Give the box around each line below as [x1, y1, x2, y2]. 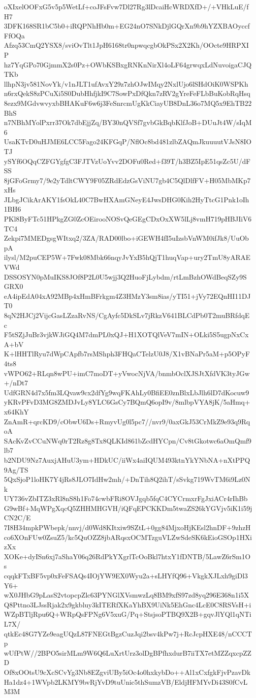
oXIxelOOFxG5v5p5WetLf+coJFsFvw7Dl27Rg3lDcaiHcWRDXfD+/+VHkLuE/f [4, 1, 249, 11]
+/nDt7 [4, 378, 28, 388]
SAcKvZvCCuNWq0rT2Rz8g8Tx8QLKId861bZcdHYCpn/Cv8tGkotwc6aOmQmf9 [4, 435, 252, 445]
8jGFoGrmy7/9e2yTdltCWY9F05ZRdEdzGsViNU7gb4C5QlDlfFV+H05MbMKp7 [4, 175, 251, 185]
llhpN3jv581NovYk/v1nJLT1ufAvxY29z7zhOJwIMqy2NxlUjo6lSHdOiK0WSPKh [4, 78, 248, 89]
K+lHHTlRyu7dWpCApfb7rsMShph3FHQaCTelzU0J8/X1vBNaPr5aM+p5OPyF [4, 349, 250, 359]
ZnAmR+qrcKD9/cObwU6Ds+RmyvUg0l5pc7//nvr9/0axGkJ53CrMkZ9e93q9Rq [4, 416, 250, 426]
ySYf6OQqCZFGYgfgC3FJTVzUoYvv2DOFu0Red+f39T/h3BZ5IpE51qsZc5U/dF [4, 156, 251, 166]
